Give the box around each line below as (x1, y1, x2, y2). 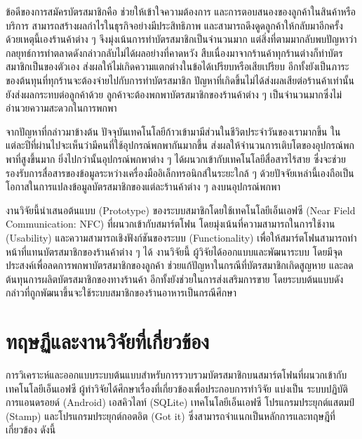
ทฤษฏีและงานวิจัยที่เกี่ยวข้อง (6, 327, 209, 355)
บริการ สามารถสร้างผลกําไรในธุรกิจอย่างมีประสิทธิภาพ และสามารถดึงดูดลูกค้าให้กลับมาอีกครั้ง (6, 18, 343, 32)
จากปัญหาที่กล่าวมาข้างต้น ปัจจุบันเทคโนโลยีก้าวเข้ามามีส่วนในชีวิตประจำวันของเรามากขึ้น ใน (6, 124, 341, 138)
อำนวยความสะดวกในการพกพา (6, 100, 117, 115)
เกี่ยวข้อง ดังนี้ (6, 422, 56, 437)
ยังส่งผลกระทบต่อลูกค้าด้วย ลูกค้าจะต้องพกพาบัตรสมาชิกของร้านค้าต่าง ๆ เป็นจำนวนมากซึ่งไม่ (6, 86, 342, 101)
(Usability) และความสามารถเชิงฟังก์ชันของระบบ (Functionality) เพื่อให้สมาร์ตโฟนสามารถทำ (6, 230, 357, 244)
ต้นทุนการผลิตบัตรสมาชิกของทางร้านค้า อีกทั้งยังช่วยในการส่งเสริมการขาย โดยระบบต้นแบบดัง (6, 271, 344, 286)
